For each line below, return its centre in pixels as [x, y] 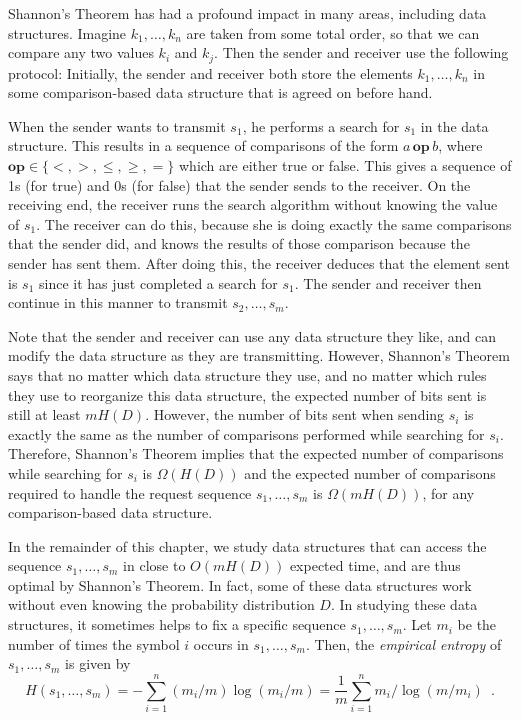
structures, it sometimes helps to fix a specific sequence [177, 624]
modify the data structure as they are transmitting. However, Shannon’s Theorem [259, 355]
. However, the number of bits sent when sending [295, 414]
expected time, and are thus [375, 565]
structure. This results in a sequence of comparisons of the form [203, 145]
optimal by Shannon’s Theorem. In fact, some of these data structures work [240, 584]
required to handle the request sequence [130, 492]
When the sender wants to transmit [117, 125]
